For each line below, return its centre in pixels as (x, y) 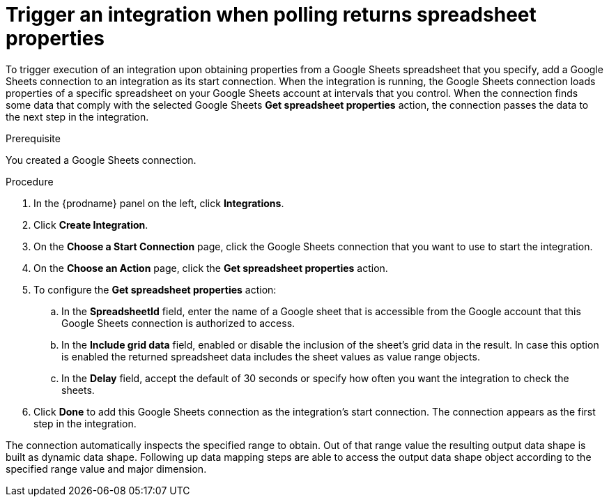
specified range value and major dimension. (106, 469)
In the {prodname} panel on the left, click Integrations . (159, 203)
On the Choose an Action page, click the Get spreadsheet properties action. (211, 268)
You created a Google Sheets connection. (101, 160)
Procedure (30, 181)
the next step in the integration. (77, 116)
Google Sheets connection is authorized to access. (178, 323)
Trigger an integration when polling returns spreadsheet (271, 15)
